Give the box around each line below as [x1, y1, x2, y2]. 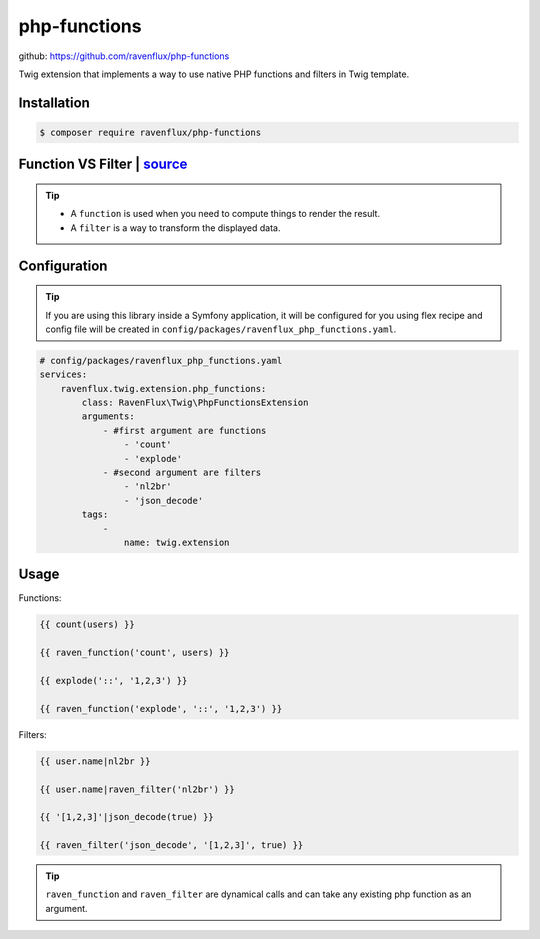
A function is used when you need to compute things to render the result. [70, 208, 380, 220]
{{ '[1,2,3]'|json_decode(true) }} [39, 811, 214, 823]
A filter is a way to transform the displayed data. [70, 221, 281, 234]
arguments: [81, 411, 135, 422]
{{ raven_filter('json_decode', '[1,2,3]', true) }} [39, 840, 304, 851]
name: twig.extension [123, 536, 230, 548]
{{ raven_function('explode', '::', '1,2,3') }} [39, 703, 283, 714]
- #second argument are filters [102, 467, 262, 479]
